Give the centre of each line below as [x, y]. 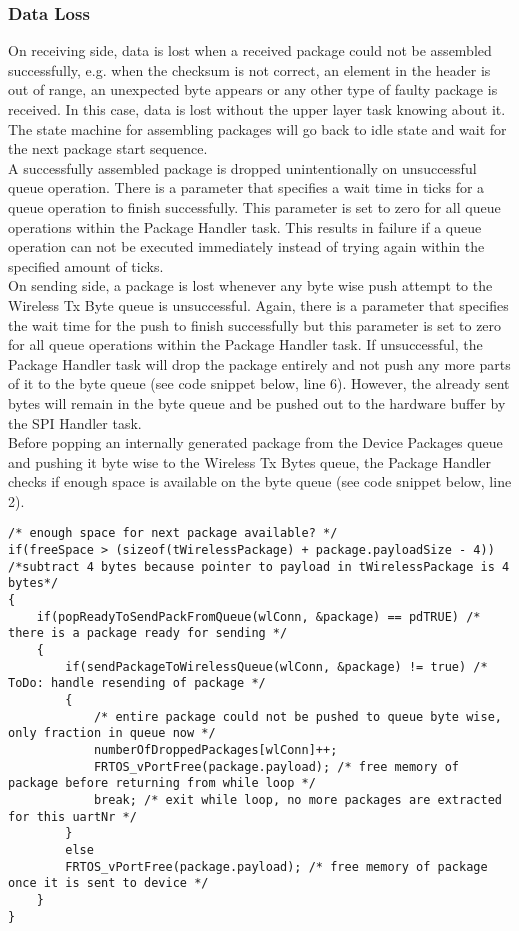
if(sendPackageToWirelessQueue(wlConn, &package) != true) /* [276, 666]
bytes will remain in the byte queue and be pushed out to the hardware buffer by [257, 402]
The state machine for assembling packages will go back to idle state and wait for [257, 128]
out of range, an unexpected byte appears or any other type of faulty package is [253, 89]
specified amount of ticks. [86, 265]
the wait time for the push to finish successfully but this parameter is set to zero [255, 324]
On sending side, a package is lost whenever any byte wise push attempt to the [250, 285]
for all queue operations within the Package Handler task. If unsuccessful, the [245, 344]
